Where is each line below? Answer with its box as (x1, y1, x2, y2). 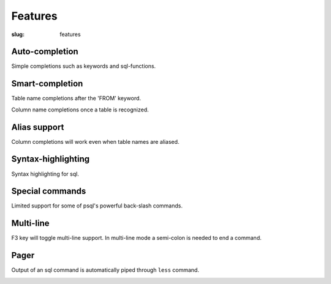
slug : (11, 31, 25, 38)
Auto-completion (11, 47, 79, 57)
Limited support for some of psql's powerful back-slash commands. (11, 202, 183, 209)
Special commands (11, 186, 86, 196)
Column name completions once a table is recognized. (11, 106, 149, 113)
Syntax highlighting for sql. (11, 170, 79, 177)
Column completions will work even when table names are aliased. (11, 138, 180, 145)
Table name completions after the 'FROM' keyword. (11, 95, 141, 102)
